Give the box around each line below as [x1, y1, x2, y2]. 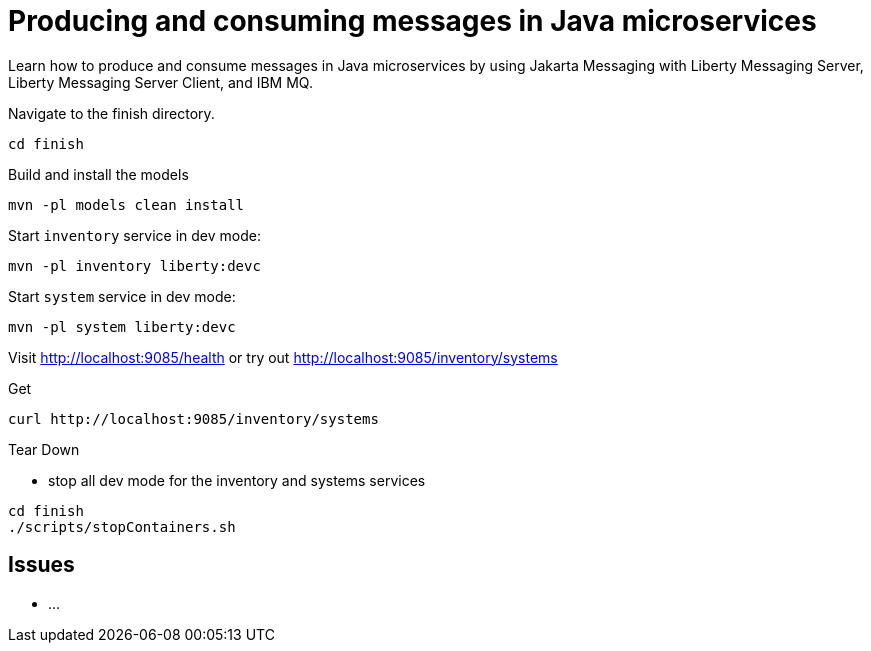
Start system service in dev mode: [8, 287, 236, 305]
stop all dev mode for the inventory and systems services [48, 471, 426, 489]
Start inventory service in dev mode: [8, 226, 261, 244]
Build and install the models [8, 165, 189, 183]
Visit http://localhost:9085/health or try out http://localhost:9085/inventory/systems [8, 348, 558, 366]
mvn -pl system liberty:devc [8, 318, 236, 335]
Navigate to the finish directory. [8, 104, 215, 122]
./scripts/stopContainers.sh [8, 518, 236, 535]
